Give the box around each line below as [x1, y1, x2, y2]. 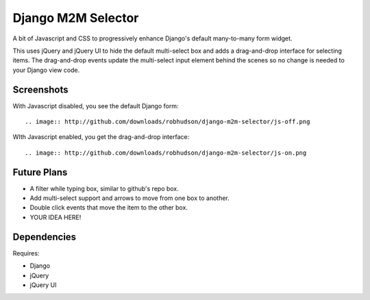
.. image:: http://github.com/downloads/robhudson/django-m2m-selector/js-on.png [25, 149, 307, 157]
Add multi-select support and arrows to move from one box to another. [29, 194, 230, 202]
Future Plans [12, 166, 68, 178]
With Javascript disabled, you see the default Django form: [12, 101, 179, 110]
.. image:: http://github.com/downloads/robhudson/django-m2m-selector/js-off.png [25, 118, 310, 126]
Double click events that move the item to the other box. [29, 203, 188, 212]
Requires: [12, 249, 40, 257]
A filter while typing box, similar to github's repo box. [29, 184, 180, 192]
